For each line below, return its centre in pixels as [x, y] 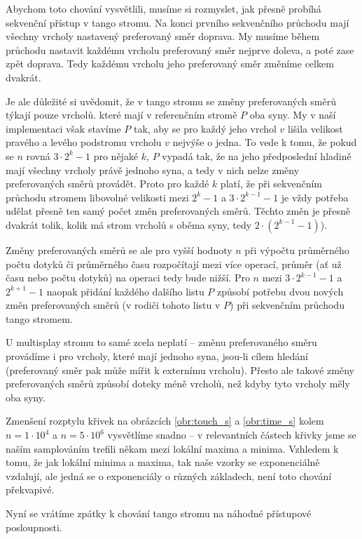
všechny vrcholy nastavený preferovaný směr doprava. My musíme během [163, 36]
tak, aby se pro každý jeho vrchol [205, 128]
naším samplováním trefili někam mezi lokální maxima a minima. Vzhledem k [172, 448]
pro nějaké [116, 155]
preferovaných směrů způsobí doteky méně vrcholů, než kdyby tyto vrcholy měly [178, 384]
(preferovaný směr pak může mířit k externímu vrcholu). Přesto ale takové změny [180, 370]
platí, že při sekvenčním [271, 184]
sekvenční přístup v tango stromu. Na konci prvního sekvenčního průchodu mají [177, 22]
